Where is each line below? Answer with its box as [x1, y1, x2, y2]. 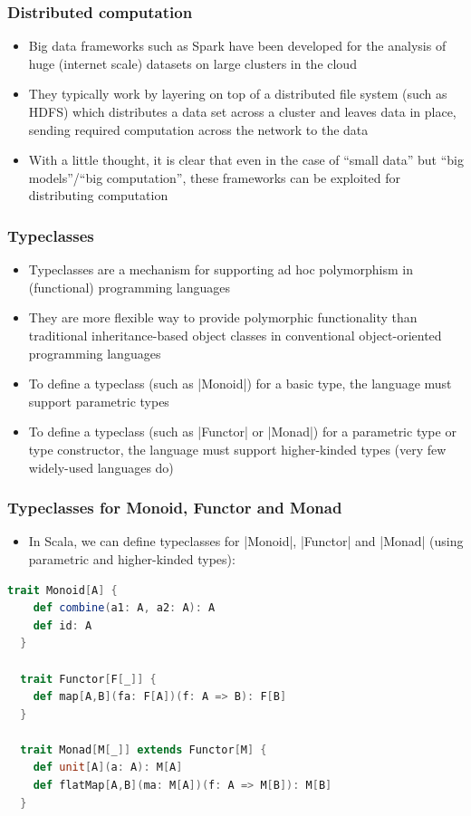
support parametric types [28, 391, 169, 410]
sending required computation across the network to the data [28, 120, 369, 139]
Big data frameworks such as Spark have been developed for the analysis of [28, 36, 447, 55]
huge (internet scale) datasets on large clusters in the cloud [28, 53, 357, 72]
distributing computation [28, 186, 168, 205]
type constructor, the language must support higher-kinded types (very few [28, 439, 447, 458]
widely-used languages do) [28, 457, 174, 476]
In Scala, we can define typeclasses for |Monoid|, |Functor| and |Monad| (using [28, 532, 464, 551]
